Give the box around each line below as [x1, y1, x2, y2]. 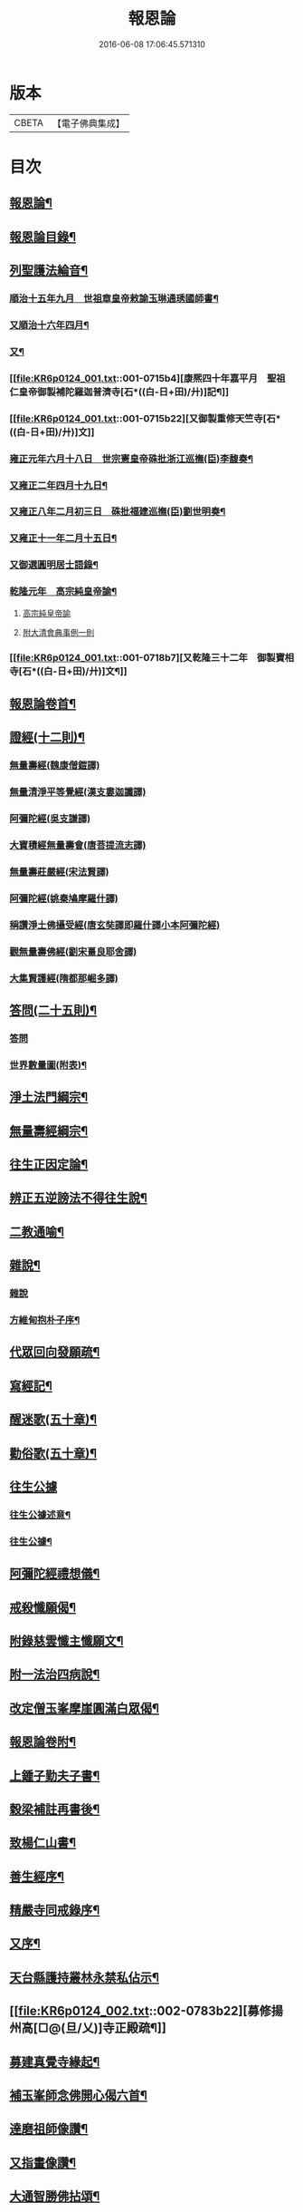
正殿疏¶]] [114, 2021, 167, 2036]
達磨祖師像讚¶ [9, 2121, 89, 2137]
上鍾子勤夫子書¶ [9, 1768, 100, 1783]
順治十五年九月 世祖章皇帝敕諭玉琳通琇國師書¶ [9, 292, 219, 305]
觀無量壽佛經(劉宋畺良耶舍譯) [9, 945, 137, 957]
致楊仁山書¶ [9, 1835, 77, 1850]
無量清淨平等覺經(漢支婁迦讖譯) [9, 786, 147, 799]
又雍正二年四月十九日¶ [9, 479, 109, 491]
